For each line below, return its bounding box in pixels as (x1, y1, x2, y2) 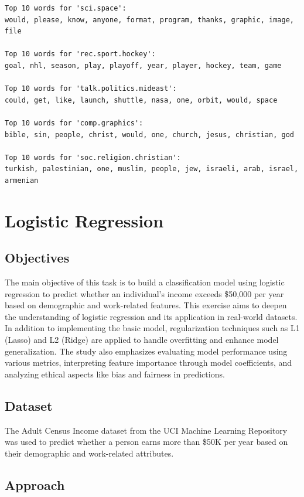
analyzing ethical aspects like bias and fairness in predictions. (5, 367, 225, 380)
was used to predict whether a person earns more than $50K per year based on (5, 435, 288, 448)
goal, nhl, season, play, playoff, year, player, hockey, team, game (5, 61, 282, 70)
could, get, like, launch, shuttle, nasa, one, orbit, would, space (5, 96, 278, 104)
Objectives (5, 249, 70, 267)
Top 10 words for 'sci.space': (5, 4, 127, 12)
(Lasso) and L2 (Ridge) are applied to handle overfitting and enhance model (5, 333, 279, 346)
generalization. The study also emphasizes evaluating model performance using (5, 345, 288, 357)
